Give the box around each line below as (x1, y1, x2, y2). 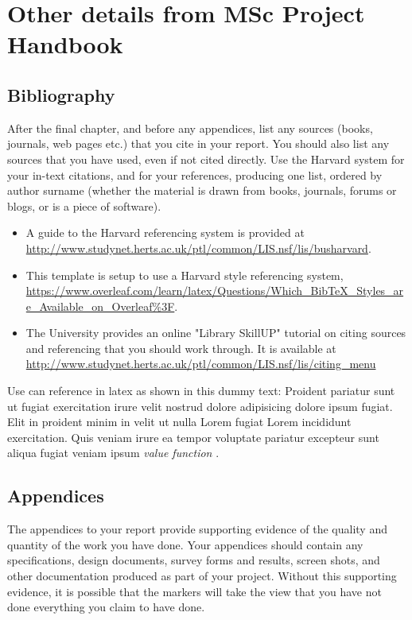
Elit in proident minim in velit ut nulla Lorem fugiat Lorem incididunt (7, 413, 352, 430)
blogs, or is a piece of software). (7, 197, 161, 214)
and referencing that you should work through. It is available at (25, 339, 336, 356)
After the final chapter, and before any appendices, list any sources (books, (7, 119, 373, 136)
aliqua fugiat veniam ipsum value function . (7, 444, 220, 461)
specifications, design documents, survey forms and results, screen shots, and (7, 552, 380, 568)
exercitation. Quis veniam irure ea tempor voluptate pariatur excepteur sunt (7, 428, 379, 445)
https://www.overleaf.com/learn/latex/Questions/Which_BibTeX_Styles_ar (25, 282, 404, 299)
